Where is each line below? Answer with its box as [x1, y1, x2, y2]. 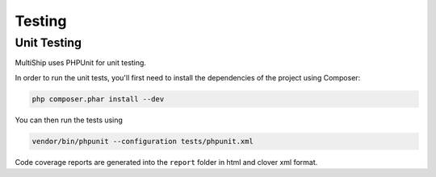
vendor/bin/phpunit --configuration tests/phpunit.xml [31, 137, 254, 146]
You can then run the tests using [15, 115, 123, 125]
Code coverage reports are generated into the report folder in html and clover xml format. [15, 157, 318, 167]
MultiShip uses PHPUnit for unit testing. [15, 58, 147, 68]
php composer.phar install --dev [31, 94, 165, 104]
